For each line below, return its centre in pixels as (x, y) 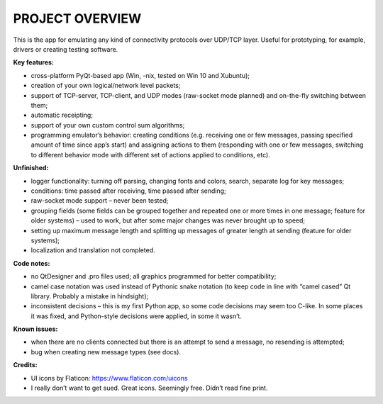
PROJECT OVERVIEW (77, 18)
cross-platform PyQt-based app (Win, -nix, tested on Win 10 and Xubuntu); (140, 75)
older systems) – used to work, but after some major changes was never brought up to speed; (168, 220)
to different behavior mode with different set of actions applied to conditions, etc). (151, 155)
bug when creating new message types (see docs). (106, 352)
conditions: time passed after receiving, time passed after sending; (128, 191)
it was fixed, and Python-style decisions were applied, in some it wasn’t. (137, 316)
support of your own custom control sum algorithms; (108, 125)
